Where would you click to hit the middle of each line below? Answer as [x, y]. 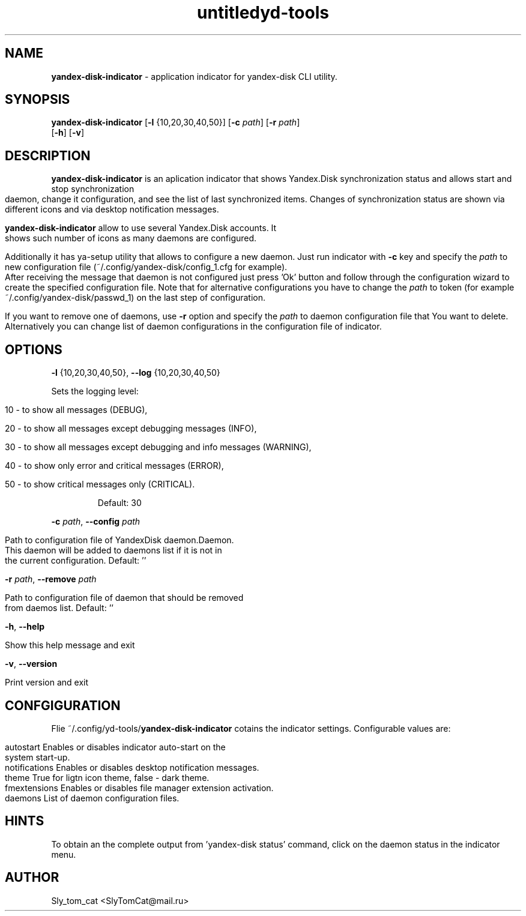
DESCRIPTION [48, 155]
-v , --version [31, 664]
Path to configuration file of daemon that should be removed [124, 598]
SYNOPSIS [38, 100]
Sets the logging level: [95, 391]
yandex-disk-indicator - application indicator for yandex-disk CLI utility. [194, 76]
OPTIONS [34, 349]
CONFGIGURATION [63, 705]
